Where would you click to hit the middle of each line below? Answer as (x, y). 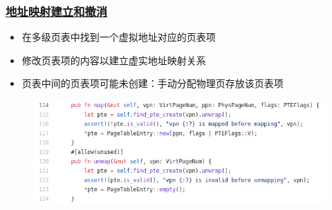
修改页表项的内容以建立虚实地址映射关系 (114, 60)
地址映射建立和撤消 (57, 11)
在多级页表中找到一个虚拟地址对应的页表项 (119, 37)
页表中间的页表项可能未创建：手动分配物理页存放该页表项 (153, 83)
